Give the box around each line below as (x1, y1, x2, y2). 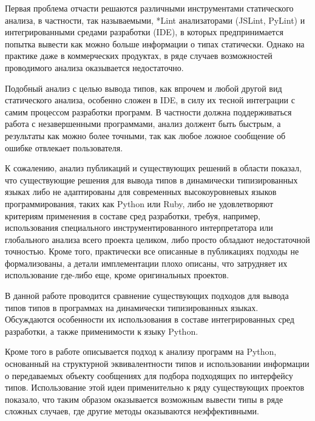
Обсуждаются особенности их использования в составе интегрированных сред (5, 313, 294, 326)
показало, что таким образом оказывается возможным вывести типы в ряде (5, 392, 283, 405)
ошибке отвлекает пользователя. (5, 141, 123, 154)
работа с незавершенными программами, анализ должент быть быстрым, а (5, 117, 281, 130)
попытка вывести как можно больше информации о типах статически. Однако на (5, 37, 305, 50)
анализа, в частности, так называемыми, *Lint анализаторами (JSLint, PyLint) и (5, 13, 305, 26)
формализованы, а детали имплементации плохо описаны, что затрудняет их (5, 256, 288, 269)
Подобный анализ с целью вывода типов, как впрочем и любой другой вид (5, 81, 282, 94)
